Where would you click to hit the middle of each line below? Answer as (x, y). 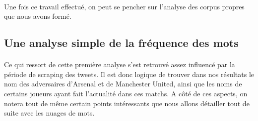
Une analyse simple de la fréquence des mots (121, 43)
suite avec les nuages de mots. (49, 113)
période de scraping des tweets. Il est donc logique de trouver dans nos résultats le (129, 74)
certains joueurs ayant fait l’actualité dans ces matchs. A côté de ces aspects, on (126, 93)
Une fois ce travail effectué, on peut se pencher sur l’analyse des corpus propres (124, 6)
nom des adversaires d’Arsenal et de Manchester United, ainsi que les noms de (123, 84)
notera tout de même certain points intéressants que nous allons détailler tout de (127, 103)
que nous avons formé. (38, 16)
